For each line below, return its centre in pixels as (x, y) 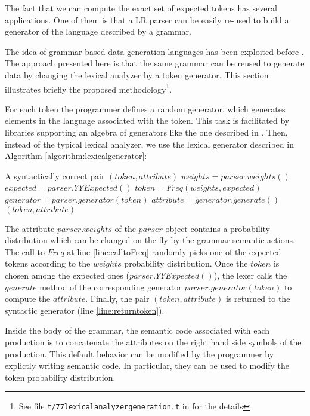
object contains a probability (218, 228)
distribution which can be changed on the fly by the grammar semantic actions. (150, 240)
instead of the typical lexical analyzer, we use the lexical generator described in (149, 144)
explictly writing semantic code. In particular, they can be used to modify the (147, 365)
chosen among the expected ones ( (67, 275)
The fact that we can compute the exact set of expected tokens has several (141, 8)
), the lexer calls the (250, 275)
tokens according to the (48, 263)
